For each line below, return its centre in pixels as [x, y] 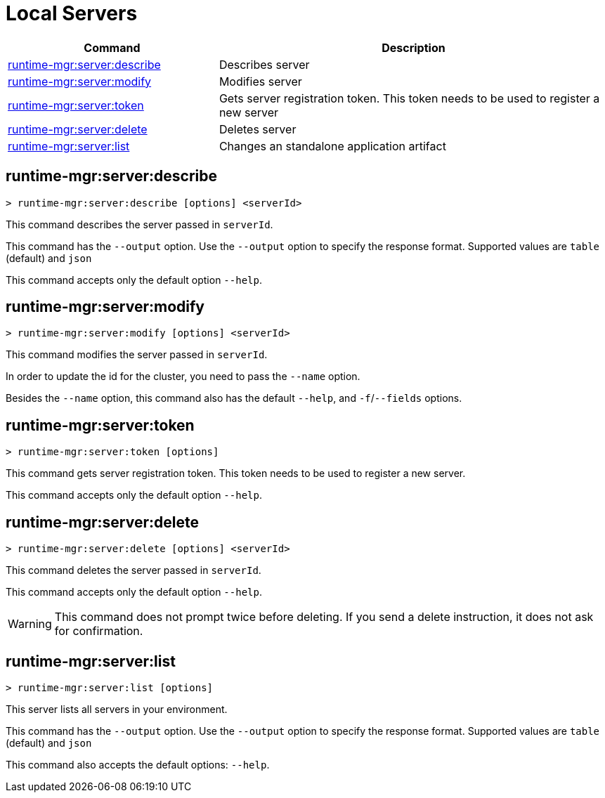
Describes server [264, 64]
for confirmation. [99, 631]
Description [414, 47]
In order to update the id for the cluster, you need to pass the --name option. [183, 377]
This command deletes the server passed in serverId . [134, 570]
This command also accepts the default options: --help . [138, 764]
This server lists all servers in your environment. [117, 709]
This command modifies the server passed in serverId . [137, 355]
